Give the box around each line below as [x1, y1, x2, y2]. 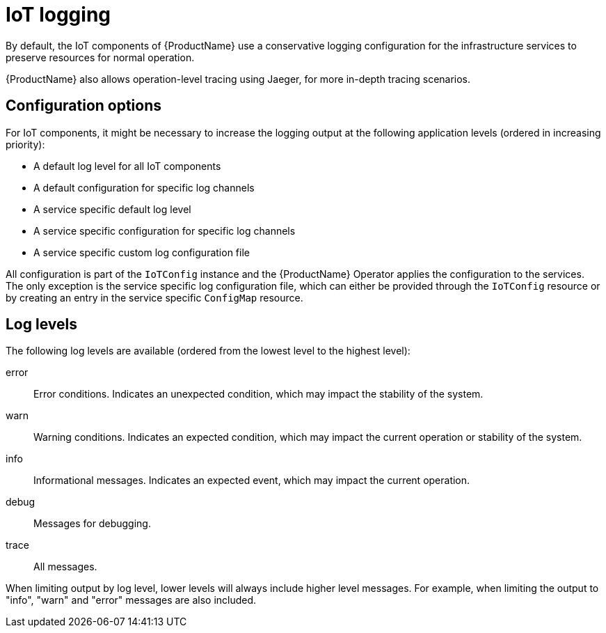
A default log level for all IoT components [33, 159, 221, 172]
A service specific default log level [33, 203, 191, 215]
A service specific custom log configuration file [33, 246, 250, 258]
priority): [6, 138, 45, 150]
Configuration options [6, 97, 162, 115]
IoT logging [6, 3, 111, 26]
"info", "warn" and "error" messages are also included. [6, 594, 257, 607]
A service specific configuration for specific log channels [33, 224, 296, 237]
